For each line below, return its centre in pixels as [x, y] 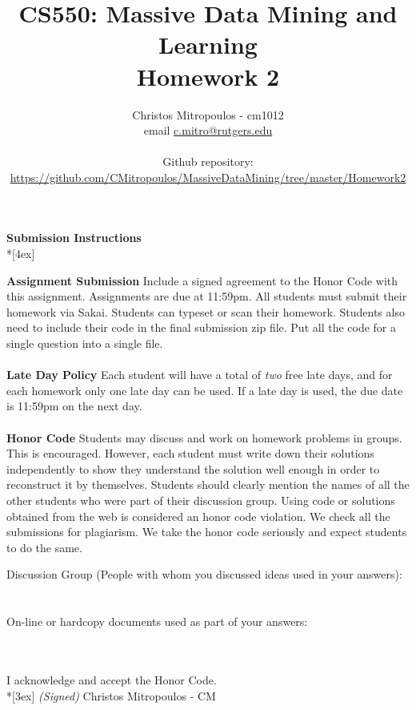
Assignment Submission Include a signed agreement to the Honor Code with [202, 280]
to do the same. [44, 547]
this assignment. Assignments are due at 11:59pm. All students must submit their [207, 296]
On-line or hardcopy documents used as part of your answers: [157, 621]
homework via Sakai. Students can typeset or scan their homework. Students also [206, 311]
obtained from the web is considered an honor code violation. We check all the [198, 516]
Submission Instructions [74, 238]
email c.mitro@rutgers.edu [208, 130]
